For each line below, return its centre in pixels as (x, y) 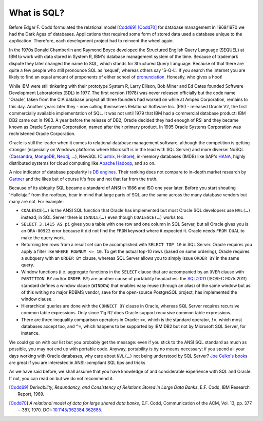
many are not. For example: (37, 201)
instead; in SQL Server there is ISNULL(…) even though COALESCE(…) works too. (103, 217)
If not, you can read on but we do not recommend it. (61, 378)
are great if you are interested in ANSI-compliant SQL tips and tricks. (78, 363)
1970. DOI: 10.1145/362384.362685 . (67, 410)
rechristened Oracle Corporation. (42, 134)
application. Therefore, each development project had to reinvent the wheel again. (91, 41)
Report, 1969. (31, 394)
